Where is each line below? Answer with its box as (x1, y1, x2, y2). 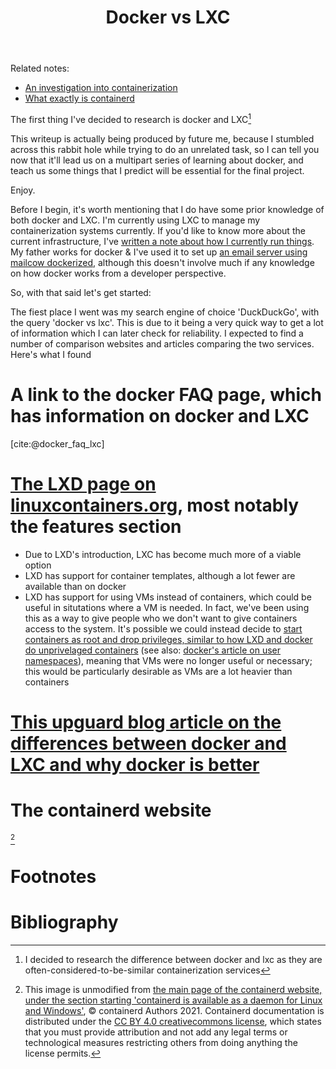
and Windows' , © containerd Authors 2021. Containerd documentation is (24, 1004, 325, 1016)
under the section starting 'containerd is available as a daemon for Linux (24, 994, 323, 1006)
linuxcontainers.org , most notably (10, 494, 300, 516)
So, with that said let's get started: (10, 286, 152, 298)
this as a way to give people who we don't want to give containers (24, 612, 298, 624)
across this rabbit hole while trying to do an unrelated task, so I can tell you (10, 143, 320, 155)
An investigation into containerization (24, 82, 178, 94)
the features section (10, 515, 182, 538)
